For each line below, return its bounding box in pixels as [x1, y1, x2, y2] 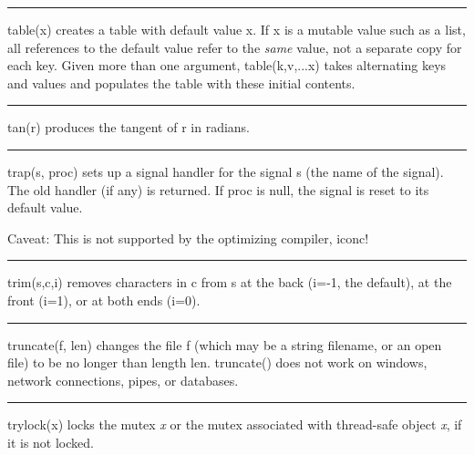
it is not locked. [7, 432, 94, 451]
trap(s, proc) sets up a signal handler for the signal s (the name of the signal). [7, 161, 444, 181]
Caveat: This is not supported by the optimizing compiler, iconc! [7, 228, 369, 247]
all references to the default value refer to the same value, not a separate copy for [7, 37, 462, 57]
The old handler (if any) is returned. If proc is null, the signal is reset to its [7, 180, 429, 199]
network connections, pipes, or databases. [7, 370, 239, 389]
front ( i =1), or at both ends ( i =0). [7, 290, 201, 309]
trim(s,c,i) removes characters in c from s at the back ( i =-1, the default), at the [7, 273, 452, 292]
